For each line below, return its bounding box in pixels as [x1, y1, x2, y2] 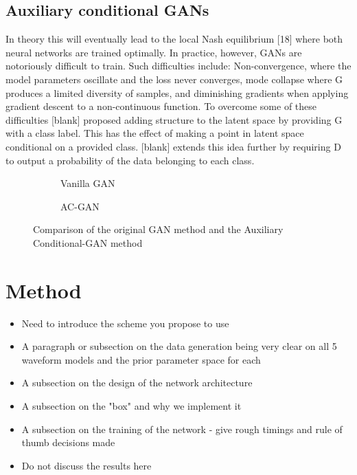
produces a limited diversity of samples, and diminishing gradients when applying [5, 85, 349, 100]
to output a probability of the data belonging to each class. [5, 153, 255, 167]
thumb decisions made [21, 435, 115, 450]
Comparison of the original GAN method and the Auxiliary [33, 222, 284, 236]
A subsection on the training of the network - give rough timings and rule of [21, 421, 343, 436]
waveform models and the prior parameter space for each [21, 352, 261, 366]
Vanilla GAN [60, 176, 115, 190]
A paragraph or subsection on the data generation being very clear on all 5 [21, 339, 337, 353]
